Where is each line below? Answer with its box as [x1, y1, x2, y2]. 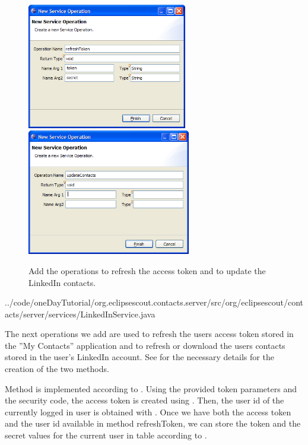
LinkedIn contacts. [28, 276, 96, 288]
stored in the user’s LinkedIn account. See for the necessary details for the [5, 351, 274, 363]
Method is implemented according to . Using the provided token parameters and [5, 382, 297, 395]
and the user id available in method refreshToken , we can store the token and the [5, 417, 301, 430]
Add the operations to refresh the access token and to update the [28, 264, 266, 276]
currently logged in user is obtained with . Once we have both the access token [5, 405, 291, 418]
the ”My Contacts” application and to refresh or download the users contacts [5, 339, 285, 351]
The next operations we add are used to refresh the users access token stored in [5, 328, 294, 340]
